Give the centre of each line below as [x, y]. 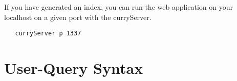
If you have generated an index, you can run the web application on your [118, 7]
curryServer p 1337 [48, 34]
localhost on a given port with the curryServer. [78, 17]
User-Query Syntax [74, 68]
